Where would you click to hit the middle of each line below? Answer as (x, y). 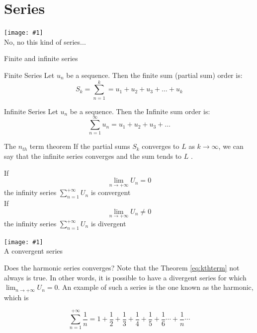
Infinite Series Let (31, 111)
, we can (231, 146)
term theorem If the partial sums (80, 146)
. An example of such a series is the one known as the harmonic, (156, 287)
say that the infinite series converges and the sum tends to (93, 156)
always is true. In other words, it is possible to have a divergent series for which (125, 277)
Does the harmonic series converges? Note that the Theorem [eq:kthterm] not (122, 268)
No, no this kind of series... (45, 41)
